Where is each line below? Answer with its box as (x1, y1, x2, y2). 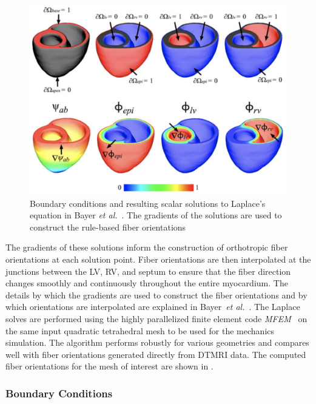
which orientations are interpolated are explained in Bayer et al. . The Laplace (5, 300, 300, 313)
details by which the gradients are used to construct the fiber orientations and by (5, 288, 308, 301)
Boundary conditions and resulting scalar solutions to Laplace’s (30, 197, 266, 209)
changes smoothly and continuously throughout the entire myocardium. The (5, 277, 288, 289)
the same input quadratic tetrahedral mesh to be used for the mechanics (5, 324, 275, 337)
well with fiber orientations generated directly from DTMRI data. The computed (5, 348, 306, 360)
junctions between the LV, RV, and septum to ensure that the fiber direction (5, 264, 291, 277)
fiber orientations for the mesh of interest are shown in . (5, 360, 213, 372)
